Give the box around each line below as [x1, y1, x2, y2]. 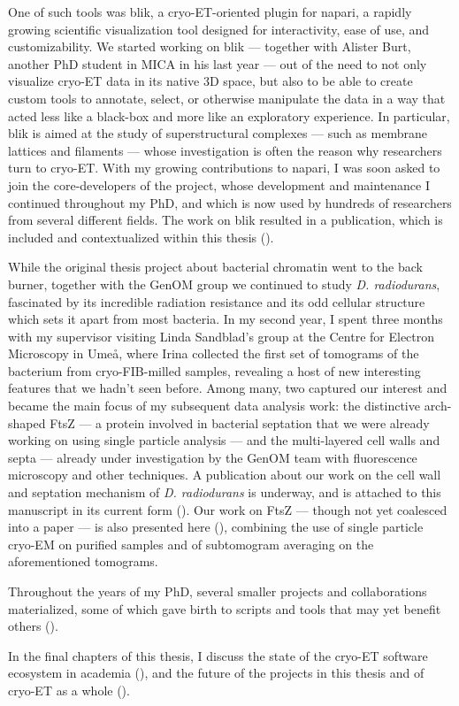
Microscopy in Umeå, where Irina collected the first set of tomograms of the [8, 344, 419, 363]
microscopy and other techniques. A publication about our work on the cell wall [8, 465, 441, 484]
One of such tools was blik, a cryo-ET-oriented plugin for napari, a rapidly [8, 3, 412, 20]
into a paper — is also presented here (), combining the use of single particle [8, 518, 424, 536]
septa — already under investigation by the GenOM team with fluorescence [8, 448, 417, 466]
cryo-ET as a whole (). [8, 680, 130, 699]
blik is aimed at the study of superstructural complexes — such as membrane [8, 124, 427, 142]
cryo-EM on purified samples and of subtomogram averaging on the [8, 534, 374, 553]
